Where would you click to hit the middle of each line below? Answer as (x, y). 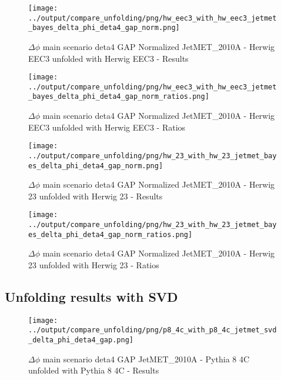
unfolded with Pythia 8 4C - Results (94, 370)
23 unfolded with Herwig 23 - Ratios (94, 265)
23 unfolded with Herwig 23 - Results (96, 196)
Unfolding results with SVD (91, 297)
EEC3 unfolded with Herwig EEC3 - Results (108, 58)
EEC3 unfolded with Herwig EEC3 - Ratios (107, 127)
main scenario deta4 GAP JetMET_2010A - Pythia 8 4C (146, 359)
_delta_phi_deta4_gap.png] (81, 340)
